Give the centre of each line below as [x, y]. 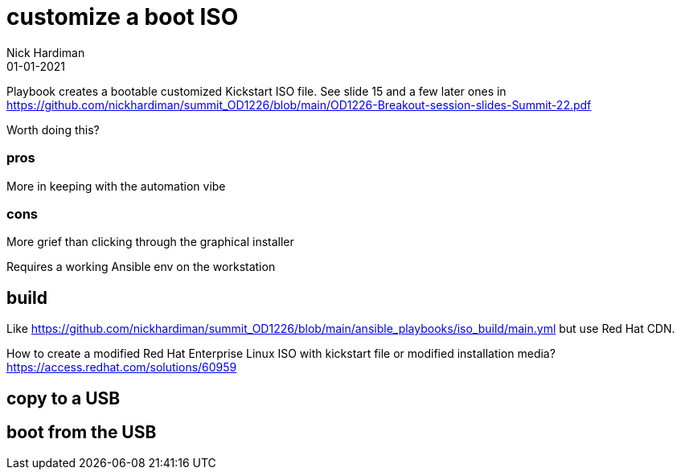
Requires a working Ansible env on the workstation [141, 267]
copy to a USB [64, 398]
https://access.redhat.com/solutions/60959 [122, 367]
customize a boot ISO [123, 17]
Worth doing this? [53, 129]
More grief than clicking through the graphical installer [150, 242]
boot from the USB [82, 432]
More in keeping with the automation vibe [116, 186]
